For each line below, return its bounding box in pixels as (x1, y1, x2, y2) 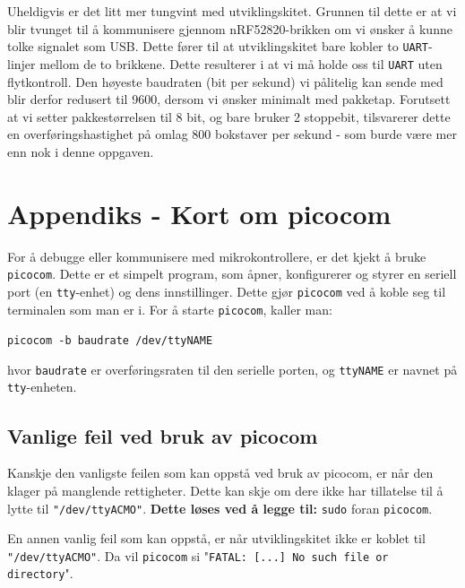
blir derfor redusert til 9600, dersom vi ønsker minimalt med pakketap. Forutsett (7, 90, 451, 108)
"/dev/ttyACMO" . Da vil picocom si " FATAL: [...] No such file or (7, 546, 389, 565)
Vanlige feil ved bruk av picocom (7, 421, 318, 449)
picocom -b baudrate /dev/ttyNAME (7, 334, 213, 348)
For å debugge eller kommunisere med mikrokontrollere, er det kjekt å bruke (7, 246, 426, 265)
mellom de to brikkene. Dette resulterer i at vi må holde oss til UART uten (39, 54, 443, 73)
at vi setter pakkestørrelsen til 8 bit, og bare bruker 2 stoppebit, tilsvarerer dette (7, 107, 451, 125)
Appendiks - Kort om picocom (7, 195, 392, 231)
